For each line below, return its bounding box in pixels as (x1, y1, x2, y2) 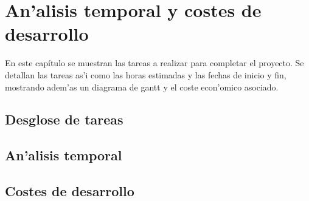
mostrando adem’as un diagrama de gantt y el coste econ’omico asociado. (5, 80, 279, 93)
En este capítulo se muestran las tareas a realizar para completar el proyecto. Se (5, 56, 304, 69)
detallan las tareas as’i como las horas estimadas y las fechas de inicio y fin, (5, 68, 286, 81)
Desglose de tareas (5, 110, 123, 129)
